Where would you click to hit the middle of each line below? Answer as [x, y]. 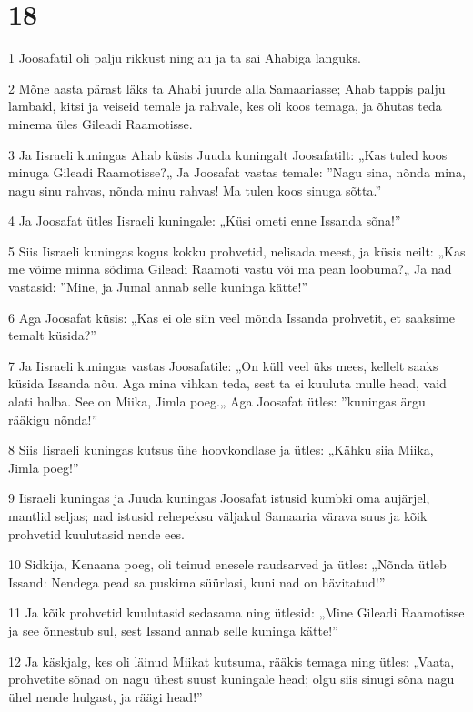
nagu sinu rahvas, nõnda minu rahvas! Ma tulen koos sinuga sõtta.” [195, 190]
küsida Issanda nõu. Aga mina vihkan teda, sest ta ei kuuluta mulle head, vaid [227, 383]
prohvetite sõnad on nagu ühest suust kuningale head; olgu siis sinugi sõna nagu [231, 679]
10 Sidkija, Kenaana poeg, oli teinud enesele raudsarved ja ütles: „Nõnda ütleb [227, 564]
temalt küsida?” [52, 335]
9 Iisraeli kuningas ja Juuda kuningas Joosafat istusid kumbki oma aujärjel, [219, 498]
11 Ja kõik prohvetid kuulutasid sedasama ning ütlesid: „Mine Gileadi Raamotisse [236, 612]
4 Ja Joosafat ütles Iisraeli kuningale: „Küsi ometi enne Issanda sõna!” [205, 221]
